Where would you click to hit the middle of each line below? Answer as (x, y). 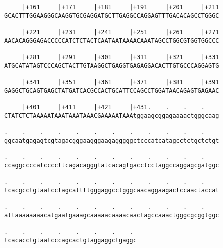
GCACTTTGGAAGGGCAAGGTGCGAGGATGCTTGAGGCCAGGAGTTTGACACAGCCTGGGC (112, 15)
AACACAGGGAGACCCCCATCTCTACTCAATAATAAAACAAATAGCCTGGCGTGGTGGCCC (112, 40)
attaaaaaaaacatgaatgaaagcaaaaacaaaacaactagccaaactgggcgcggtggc (112, 216)
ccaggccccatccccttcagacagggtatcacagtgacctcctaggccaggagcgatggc (112, 166)
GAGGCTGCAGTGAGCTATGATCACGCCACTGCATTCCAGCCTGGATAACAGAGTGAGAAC (112, 90)
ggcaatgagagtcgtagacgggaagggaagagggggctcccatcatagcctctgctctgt (112, 141)
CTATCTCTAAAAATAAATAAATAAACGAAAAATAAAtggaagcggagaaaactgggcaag (112, 115)
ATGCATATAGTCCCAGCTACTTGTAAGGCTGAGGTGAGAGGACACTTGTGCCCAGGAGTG (112, 65)
